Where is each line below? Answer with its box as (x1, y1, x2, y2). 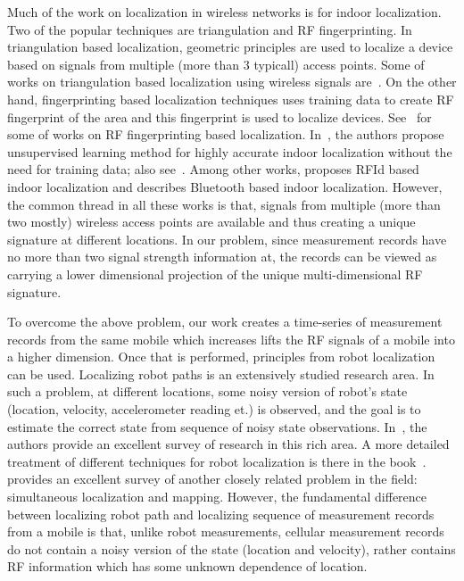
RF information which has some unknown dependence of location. (7, 557, 368, 576)
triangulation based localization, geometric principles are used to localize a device (7, 37, 453, 56)
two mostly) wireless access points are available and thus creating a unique (7, 212, 416, 231)
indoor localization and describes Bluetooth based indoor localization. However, (7, 177, 443, 195)
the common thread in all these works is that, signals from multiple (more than (7, 195, 441, 213)
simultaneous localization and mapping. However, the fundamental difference (7, 487, 427, 506)
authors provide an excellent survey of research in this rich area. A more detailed (7, 435, 450, 453)
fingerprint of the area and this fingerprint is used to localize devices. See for (7, 107, 432, 126)
